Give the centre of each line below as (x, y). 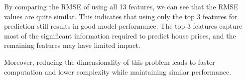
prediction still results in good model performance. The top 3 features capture (123, 26)
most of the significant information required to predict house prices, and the (120, 35)
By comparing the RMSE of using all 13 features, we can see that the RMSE (121, 6)
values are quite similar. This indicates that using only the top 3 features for (121, 16)
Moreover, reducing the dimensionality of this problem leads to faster (110, 61)
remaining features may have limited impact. (72, 45)
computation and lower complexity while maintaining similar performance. (118, 71)
